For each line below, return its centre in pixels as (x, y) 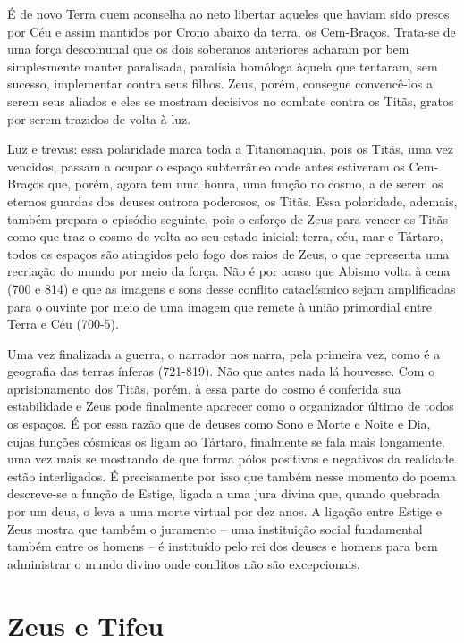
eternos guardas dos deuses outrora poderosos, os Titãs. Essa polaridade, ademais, (232, 200)
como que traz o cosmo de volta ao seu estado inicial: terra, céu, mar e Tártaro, (225, 236)
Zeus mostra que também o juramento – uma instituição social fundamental (215, 528)
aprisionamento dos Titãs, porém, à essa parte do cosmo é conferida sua (204, 388)
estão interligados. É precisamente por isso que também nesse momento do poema (232, 476)
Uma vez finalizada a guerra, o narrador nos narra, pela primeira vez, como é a (224, 353)
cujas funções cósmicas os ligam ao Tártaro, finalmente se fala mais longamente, (226, 441)
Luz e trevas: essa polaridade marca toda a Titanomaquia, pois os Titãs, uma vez (230, 149)
